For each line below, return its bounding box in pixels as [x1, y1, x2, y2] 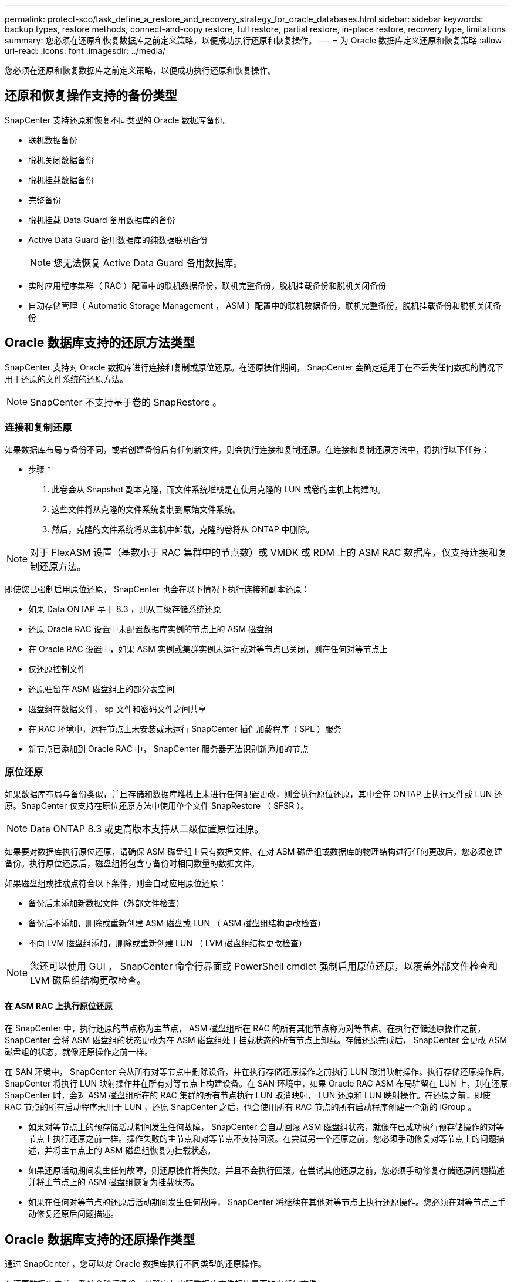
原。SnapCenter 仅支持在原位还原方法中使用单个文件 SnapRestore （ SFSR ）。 [5, 801, 309, 811]
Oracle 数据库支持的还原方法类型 [5, 335, 195, 350]
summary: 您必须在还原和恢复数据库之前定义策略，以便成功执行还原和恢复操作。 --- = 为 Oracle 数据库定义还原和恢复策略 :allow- [5, 35, 506, 45]
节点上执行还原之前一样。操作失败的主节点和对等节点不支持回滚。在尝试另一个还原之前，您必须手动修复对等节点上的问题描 [28, 1133, 505, 1144]
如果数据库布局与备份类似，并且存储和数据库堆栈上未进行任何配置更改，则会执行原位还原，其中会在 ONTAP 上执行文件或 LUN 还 [5, 789, 503, 799]
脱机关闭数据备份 [28, 154, 94, 165]
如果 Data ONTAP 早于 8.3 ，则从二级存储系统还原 [28, 604, 221, 615]
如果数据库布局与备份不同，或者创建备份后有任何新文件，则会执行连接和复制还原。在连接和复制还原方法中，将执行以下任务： [5, 444, 489, 455]
